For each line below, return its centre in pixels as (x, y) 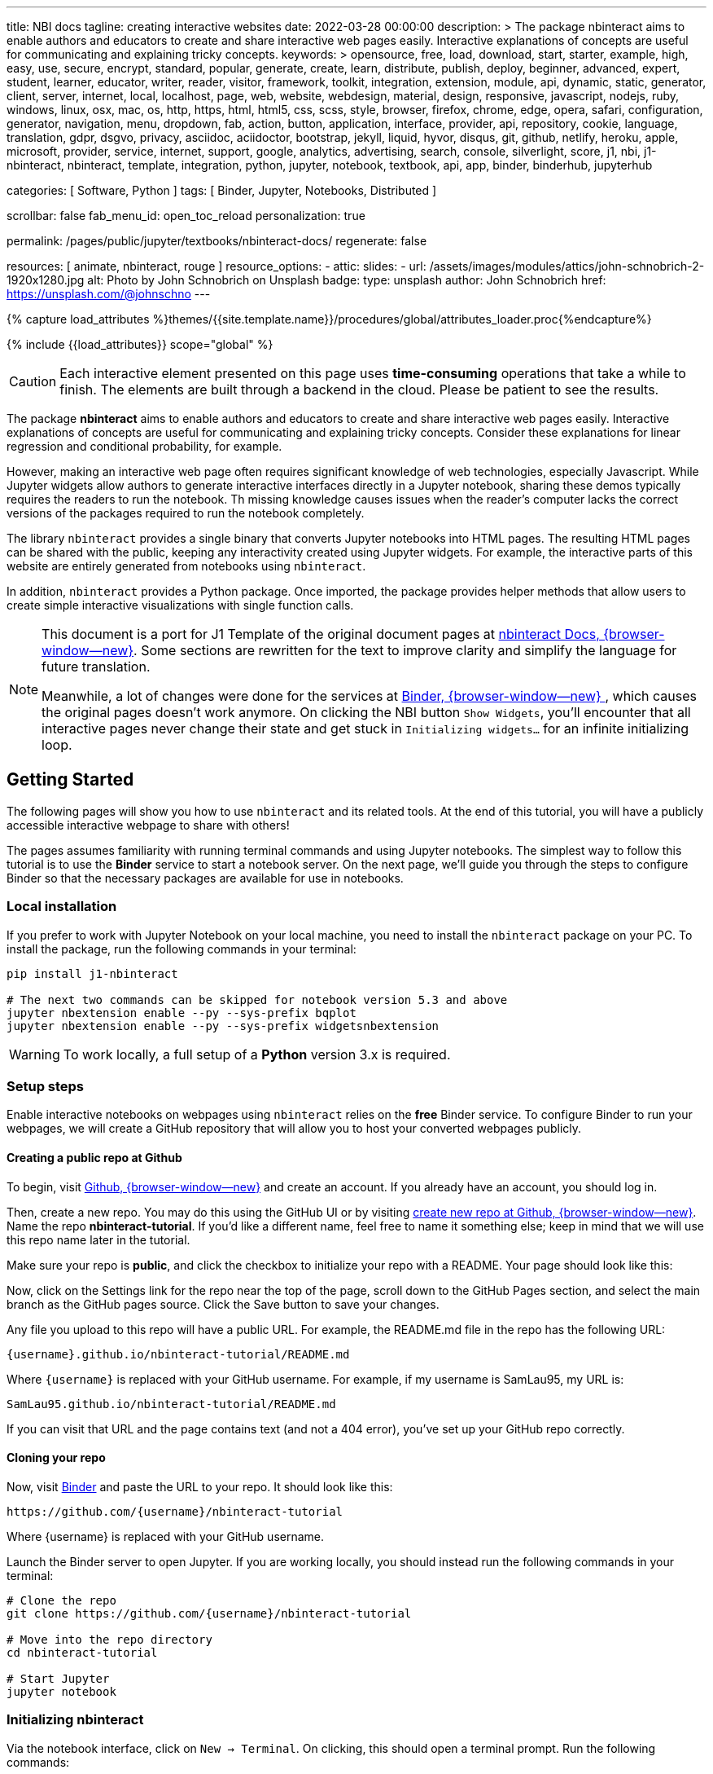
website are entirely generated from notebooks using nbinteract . (186, 566)
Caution (33, 381)
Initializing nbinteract (75, 1720)
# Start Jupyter (58, 1678)
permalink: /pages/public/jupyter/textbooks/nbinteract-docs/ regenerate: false (217, 241)
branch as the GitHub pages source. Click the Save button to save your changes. (223, 1304)
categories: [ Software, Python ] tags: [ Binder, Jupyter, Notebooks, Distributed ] (222, 190)
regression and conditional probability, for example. (144, 446)
